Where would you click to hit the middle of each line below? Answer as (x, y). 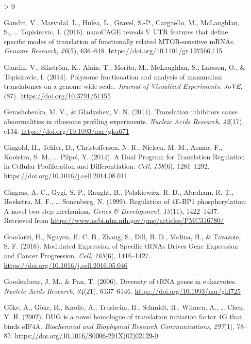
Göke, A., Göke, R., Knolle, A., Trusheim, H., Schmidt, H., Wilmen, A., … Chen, (125, 307)
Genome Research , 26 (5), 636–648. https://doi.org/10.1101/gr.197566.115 (113, 51)
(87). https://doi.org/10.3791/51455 (57, 95)
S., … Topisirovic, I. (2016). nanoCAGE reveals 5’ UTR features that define (116, 32)
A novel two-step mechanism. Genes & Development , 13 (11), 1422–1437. (111, 211)
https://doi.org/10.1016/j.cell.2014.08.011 (66, 175)
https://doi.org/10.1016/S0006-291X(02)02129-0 (86, 336)
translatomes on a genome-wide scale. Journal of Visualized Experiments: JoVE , (123, 86)
